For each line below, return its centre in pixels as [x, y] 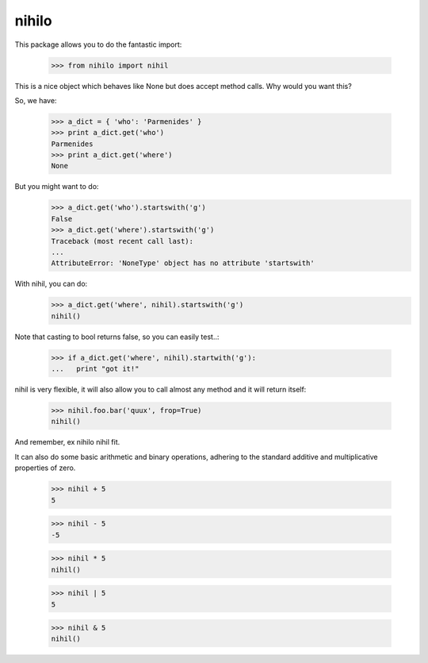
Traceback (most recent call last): [122, 241]
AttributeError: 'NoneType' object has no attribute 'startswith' [183, 263]
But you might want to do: [57, 187]
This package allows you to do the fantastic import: [98, 44]
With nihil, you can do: [51, 284]
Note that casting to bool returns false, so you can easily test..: [117, 337]
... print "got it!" [95, 369]
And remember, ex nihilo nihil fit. [67, 442]
